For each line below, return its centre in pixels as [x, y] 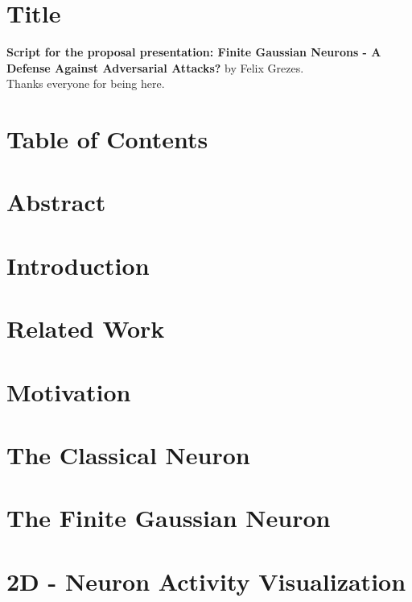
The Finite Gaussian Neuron [169, 518]
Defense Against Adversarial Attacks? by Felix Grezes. [155, 67]
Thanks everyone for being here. [86, 83]
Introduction [78, 265]
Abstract [56, 202]
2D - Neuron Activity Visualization [206, 581]
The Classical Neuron [128, 454]
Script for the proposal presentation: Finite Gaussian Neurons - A [194, 52]
